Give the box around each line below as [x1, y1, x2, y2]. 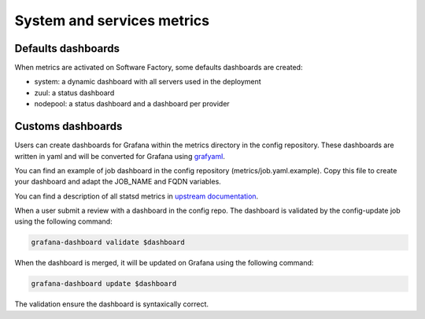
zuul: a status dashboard [34, 87, 115, 98]
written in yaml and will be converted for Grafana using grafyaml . [14, 151, 226, 161]
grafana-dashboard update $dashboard [31, 280, 177, 288]
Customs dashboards [14, 120, 123, 133]
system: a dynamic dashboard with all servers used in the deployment [34, 77, 261, 87]
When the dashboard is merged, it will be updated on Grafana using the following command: [14, 258, 314, 268]
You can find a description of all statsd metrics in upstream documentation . [14, 191, 259, 201]
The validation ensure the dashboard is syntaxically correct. [14, 299, 209, 309]
